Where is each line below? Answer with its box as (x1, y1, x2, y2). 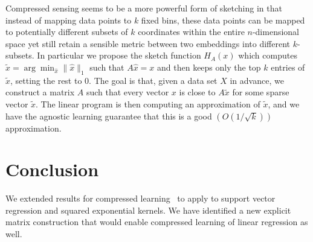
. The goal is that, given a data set (89, 74, 218, 86)
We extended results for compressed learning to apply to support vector (5, 192, 276, 205)
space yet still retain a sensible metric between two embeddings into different (5, 37, 290, 49)
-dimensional (252, 25, 300, 38)
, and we (268, 97, 300, 110)
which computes (238, 49, 297, 62)
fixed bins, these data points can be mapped (141, 13, 305, 26)
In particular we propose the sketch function (37, 49, 201, 62)
